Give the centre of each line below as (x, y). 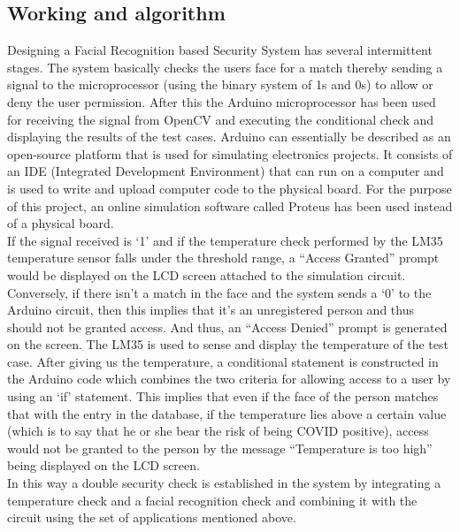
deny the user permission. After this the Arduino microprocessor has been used (222, 101)
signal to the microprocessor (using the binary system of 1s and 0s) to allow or (220, 84)
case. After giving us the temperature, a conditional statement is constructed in (223, 361)
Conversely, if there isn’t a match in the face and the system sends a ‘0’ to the (219, 292)
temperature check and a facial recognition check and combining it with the (212, 500)
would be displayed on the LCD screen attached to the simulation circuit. (207, 274)
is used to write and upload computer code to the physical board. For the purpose (230, 188)
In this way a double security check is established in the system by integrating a (224, 483)
